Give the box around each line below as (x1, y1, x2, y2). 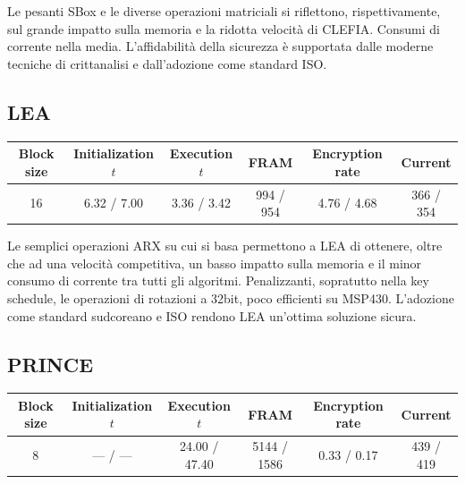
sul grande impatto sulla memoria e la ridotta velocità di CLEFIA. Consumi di (7, 19, 440, 38)
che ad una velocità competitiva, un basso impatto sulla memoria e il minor (7, 253, 422, 272)
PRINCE (7, 350, 94, 378)
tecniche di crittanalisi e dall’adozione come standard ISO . (7, 54, 327, 72)
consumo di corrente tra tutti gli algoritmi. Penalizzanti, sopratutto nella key (7, 271, 429, 290)
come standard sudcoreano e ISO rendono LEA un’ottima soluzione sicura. (7, 306, 417, 325)
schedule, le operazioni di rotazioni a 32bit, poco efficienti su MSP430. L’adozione (7, 288, 454, 307)
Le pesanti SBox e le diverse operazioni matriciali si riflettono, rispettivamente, (7, 2, 441, 20)
